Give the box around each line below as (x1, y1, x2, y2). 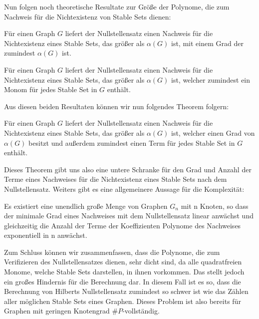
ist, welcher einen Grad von (171, 127, 255, 138)
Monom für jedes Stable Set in (4, 84, 97, 95)
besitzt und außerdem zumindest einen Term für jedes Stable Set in (28, 137, 235, 148)
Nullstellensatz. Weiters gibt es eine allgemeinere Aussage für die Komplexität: (4, 183, 245, 194)
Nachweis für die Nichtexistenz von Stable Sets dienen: (4, 11, 171, 22)
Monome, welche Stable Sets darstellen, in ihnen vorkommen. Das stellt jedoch (4, 266, 245, 277)
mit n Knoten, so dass (181, 200, 249, 211)
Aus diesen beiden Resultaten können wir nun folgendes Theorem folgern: (4, 101, 229, 111)
